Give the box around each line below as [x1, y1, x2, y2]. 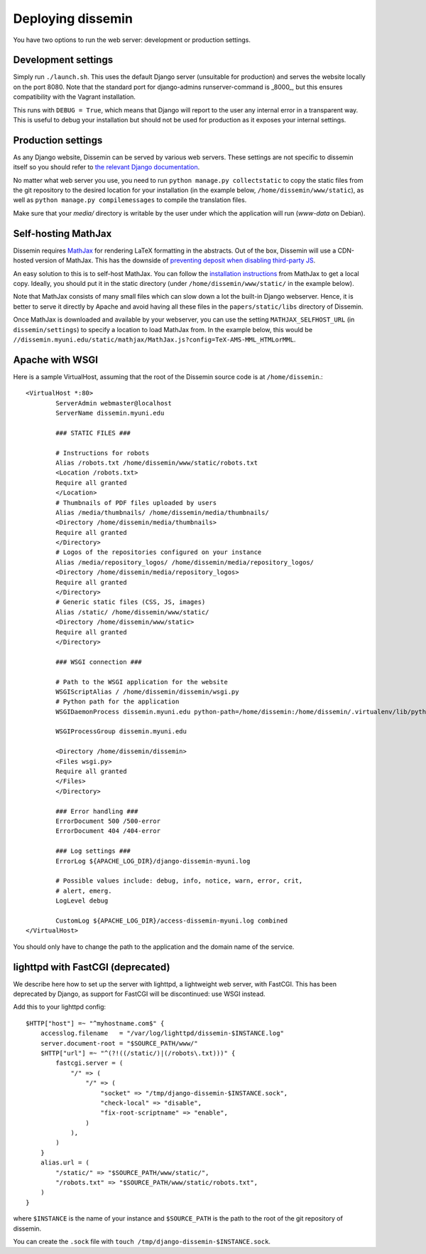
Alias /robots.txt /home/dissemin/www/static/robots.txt [55, 459, 258, 467]
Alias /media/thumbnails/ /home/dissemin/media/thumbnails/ [55, 509, 269, 516]
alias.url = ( [40, 1159, 90, 1167]
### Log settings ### [55, 847, 131, 855]
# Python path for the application [55, 698, 180, 706]
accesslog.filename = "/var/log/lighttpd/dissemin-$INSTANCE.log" [40, 1029, 284, 1038]
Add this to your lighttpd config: [13, 1003, 106, 1011]
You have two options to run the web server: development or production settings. [13, 36, 251, 44]
